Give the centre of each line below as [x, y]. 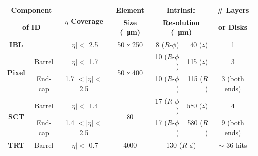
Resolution [181, 22]
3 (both [233, 78]
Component [32, 10]
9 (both [233, 123]
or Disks [233, 27]
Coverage [87, 21]
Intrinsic [181, 10]
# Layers [233, 10]
